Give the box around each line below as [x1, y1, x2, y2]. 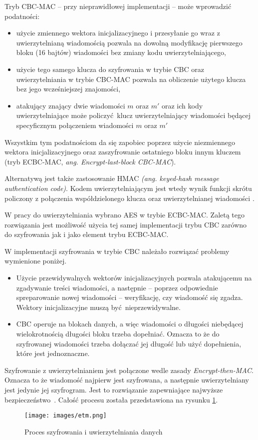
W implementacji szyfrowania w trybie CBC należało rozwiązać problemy [4, 245, 230, 256]
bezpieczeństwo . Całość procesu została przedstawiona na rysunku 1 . [4, 394, 218, 404]
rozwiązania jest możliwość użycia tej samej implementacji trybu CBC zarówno [4, 219, 247, 229]
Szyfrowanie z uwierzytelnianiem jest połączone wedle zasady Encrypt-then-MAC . [4, 364, 254, 375]
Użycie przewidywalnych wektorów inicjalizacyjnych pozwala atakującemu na [16, 272, 252, 283]
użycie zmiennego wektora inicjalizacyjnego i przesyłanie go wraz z [16, 27, 220, 38]
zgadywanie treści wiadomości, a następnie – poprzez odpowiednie [16, 282, 218, 292]
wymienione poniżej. [4, 255, 67, 266]
